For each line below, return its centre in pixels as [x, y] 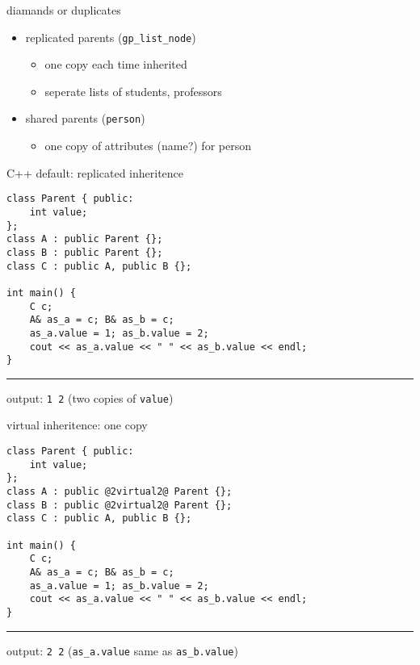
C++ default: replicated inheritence [95, 172]
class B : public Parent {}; [85, 252]
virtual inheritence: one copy [77, 425]
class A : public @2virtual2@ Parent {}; [120, 492]
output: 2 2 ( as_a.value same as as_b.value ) [122, 650]
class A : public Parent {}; [85, 239]
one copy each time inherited [116, 64]
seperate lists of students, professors [133, 91]
